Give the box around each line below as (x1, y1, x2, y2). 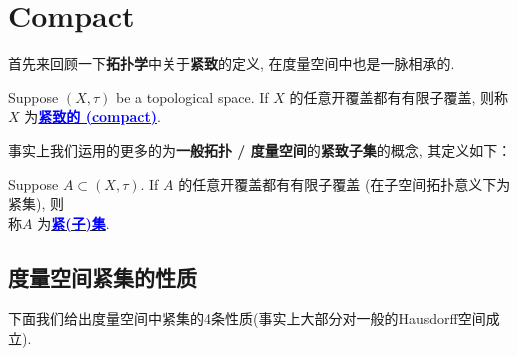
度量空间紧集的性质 (8, 261, 197, 292)
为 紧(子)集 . (37, 212, 110, 233)
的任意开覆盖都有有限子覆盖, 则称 (289, 86, 508, 107)
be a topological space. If (116, 86, 269, 107)
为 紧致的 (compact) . (24, 106, 161, 127)
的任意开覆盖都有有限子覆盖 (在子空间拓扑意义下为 (178, 173, 511, 194)
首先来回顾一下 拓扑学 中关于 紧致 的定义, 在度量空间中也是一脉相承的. (8, 53, 455, 74)
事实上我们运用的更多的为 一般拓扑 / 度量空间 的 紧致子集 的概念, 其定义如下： (8, 139, 512, 160)
